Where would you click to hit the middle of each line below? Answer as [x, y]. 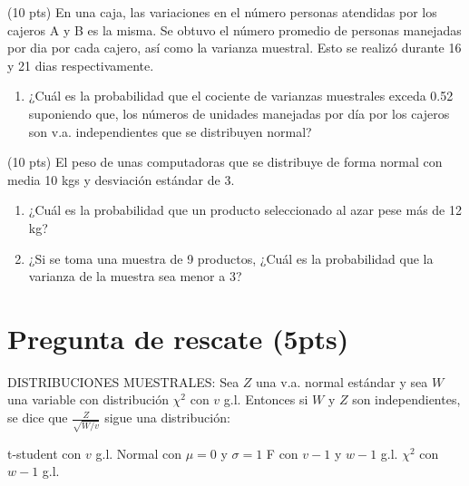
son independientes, [406, 399]
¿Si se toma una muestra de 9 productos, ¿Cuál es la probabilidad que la [231, 258]
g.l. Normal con [139, 453]
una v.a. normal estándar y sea [342, 381]
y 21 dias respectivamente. [81, 65]
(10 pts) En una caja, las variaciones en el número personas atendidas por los [222, 12]
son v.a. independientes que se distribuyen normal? [170, 131]
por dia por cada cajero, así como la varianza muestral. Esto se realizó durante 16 [234, 48]
